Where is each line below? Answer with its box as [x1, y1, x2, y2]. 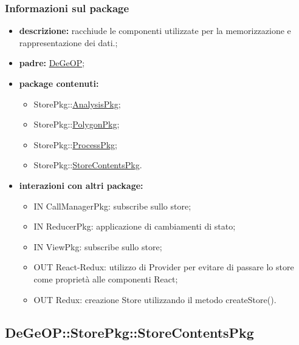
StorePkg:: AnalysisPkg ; [33, 97, 121, 110]
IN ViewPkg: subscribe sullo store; [33, 240, 162, 253]
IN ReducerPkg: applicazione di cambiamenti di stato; [33, 220, 236, 233]
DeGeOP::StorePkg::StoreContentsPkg [5, 323, 254, 341]
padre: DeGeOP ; [19, 56, 85, 69]
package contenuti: [19, 77, 99, 89]
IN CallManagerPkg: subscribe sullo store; [33, 199, 191, 212]
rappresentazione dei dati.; [19, 36, 118, 49]
